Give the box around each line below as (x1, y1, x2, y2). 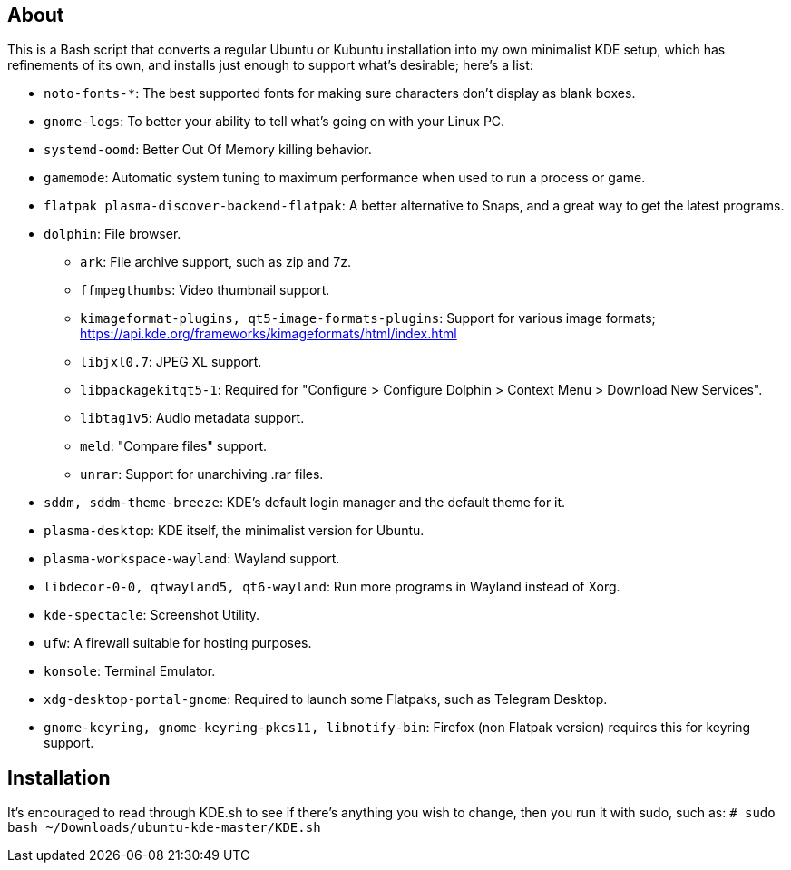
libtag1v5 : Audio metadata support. (80, 410, 305, 426)
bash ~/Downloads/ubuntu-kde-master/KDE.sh (7, 820, 321, 836)
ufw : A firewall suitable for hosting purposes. (44, 635, 312, 651)
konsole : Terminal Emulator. (44, 663, 216, 679)
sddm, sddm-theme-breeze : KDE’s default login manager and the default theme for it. (44, 494, 566, 511)
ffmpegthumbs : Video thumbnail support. (80, 282, 330, 298)
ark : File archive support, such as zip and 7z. (80, 254, 351, 270)
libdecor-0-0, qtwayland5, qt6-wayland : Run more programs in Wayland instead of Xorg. (44, 579, 620, 595)
